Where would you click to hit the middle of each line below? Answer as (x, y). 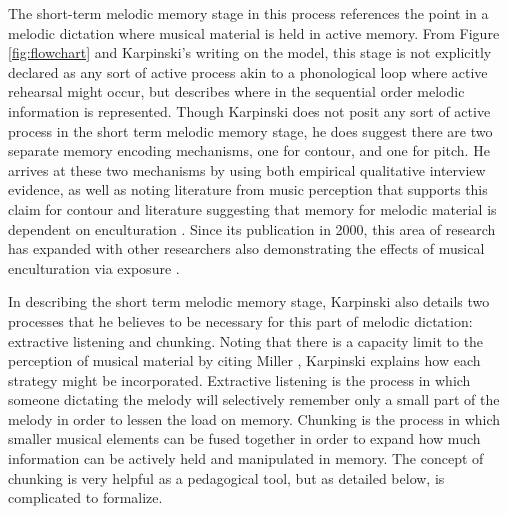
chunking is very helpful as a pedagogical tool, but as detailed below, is (226, 477)
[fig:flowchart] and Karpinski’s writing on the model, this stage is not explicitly (250, 52)
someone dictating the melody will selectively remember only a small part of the (254, 399)
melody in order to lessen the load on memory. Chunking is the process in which (254, 418)
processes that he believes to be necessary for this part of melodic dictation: (240, 320)
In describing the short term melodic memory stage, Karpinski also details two (249, 301)
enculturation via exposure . (94, 267)
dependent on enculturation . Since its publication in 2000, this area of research (252, 228)
